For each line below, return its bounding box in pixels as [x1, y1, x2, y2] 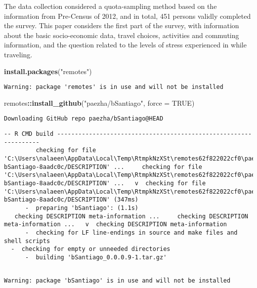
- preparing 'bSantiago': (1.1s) [25, 204, 139, 211]
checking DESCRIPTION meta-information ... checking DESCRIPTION [14, 212, 248, 220]
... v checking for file [113, 180, 206, 187]
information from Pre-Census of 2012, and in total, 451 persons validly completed [4, 10, 251, 21]
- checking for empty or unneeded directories [11, 246, 171, 253]
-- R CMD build [4, 130, 54, 138]
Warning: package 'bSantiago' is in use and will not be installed [4, 277, 231, 285]
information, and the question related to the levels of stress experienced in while [4, 40, 247, 50]
